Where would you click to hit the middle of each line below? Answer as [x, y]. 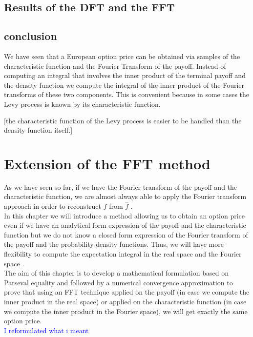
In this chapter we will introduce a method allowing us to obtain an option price [125, 215]
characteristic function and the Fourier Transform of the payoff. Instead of [115, 66]
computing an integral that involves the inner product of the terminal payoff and [125, 75]
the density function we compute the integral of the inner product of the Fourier [124, 85]
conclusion [31, 36]
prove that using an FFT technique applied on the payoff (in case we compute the [127, 292]
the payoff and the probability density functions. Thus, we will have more [114, 244]
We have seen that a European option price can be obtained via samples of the [122, 56]
